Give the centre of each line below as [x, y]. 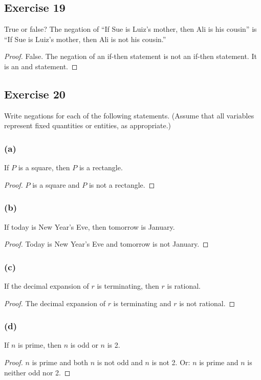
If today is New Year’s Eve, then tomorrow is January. [90, 226]
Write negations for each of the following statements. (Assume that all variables [129, 115]
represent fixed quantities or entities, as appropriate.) [88, 125]
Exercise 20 [35, 94]
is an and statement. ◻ [41, 66]
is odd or [84, 345]
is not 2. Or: [171, 362]
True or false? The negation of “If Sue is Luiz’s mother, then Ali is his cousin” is [130, 29]
